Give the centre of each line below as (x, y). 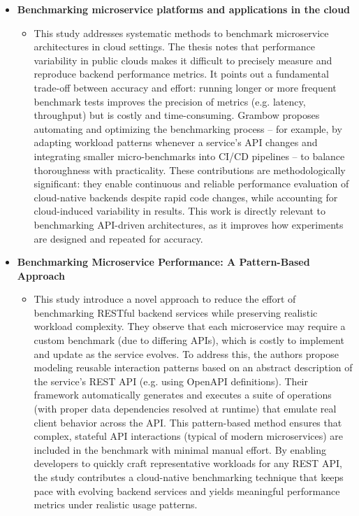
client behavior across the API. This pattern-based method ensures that (188, 422)
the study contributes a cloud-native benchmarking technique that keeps (189, 477)
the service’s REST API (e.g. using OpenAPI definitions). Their (171, 381)
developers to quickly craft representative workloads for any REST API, (188, 463)
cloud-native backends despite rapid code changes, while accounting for (186, 197)
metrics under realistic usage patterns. (116, 504)
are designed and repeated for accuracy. (118, 238)
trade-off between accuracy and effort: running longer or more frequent (185, 87)
